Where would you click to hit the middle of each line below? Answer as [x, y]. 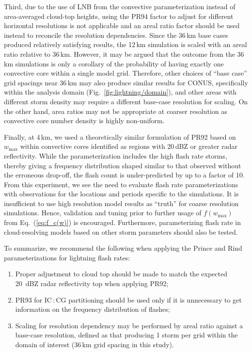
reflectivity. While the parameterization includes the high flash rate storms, [116, 155]
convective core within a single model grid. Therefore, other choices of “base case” [126, 73]
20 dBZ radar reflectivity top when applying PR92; [92, 283]
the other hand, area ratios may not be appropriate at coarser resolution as [116, 111]
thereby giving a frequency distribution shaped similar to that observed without [123, 165]
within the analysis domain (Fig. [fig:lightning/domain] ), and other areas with [120, 92]
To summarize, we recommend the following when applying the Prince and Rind [123, 248]
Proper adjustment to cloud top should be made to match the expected [121, 274]
